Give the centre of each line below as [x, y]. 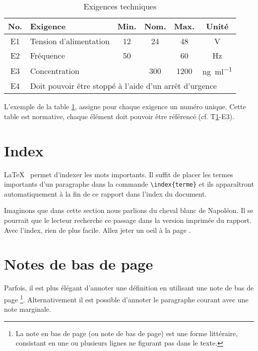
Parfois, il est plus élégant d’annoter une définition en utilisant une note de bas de [129, 288]
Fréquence [47, 55]
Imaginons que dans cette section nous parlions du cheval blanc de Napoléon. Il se [129, 210]
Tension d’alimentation [70, 41]
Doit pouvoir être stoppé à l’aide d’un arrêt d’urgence [123, 86]
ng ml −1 [217, 71]
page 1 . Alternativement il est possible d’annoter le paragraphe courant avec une [126, 298]
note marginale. [28, 309]
